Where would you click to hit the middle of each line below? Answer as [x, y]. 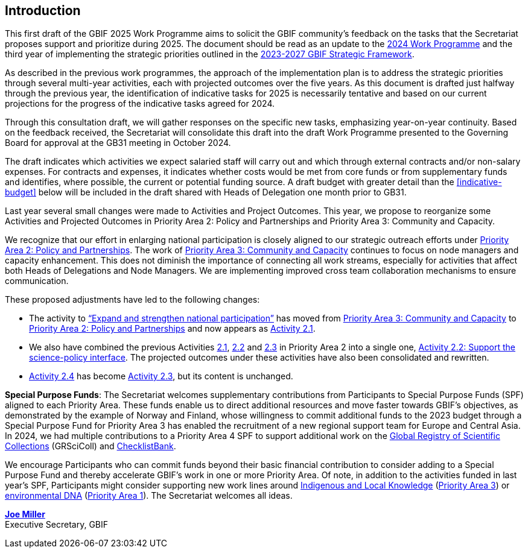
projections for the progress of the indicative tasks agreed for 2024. [140, 104]
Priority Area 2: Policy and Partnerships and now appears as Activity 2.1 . [172, 329]
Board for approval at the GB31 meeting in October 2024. [118, 143]
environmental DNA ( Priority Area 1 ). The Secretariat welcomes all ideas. [149, 496]
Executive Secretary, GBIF [57, 525]
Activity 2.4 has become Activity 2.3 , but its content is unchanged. [161, 376]
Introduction [43, 11]
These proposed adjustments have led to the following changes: [132, 300]
